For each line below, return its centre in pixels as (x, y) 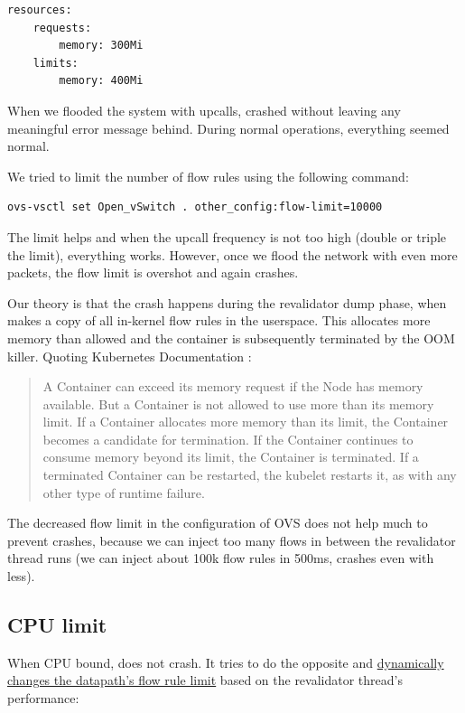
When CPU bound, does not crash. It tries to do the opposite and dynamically (226, 662)
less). (21, 576)
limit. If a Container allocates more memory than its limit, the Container (246, 422)
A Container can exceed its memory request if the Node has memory (233, 386)
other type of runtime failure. (124, 492)
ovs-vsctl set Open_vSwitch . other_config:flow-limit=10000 (195, 207)
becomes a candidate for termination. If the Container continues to (228, 439)
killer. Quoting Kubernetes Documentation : (130, 356)
